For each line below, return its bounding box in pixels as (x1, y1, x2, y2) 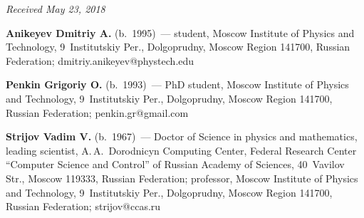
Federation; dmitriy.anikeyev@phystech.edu (6, 53, 194, 68)
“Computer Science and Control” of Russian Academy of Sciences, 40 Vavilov (6, 157, 345, 172)
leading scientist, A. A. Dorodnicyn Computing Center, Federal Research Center (6, 142, 357, 157)
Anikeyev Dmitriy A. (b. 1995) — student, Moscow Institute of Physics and (6, 25, 355, 40)
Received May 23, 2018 (6, 1, 105, 16)
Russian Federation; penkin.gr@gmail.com (6, 105, 189, 120)
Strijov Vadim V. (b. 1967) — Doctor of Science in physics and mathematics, (6, 129, 358, 144)
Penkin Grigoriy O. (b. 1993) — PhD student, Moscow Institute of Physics (6, 77, 349, 92)
